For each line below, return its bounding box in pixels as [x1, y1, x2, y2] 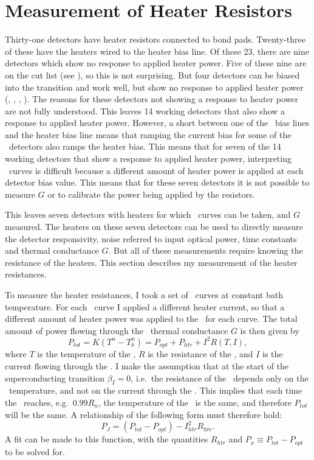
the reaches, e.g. [5, 396, 69, 408]
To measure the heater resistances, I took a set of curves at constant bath [5, 288, 283, 301]
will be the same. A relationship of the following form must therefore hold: [5, 408, 282, 420]
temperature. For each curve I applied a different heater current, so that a [5, 300, 285, 313]
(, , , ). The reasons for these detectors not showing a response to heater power [5, 92, 298, 105]
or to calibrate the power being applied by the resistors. [47, 187, 255, 200]
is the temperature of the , [37, 347, 136, 360]
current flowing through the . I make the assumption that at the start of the [5, 359, 289, 372]
